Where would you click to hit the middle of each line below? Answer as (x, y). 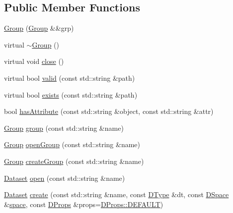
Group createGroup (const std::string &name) (74, 161)
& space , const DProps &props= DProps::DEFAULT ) (84, 204)
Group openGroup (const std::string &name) (72, 144)
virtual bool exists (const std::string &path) (71, 94)
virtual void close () (34, 61)
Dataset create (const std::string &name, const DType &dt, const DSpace (116, 194)
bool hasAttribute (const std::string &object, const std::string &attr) (109, 111)
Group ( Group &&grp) (39, 28)
